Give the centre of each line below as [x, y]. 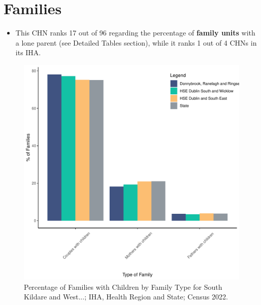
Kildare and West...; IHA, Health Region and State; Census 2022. [126, 297]
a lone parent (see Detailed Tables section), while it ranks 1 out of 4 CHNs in [136, 42]
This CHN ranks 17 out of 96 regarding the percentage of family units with [135, 33]
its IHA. [28, 52]
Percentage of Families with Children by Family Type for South [123, 287]
